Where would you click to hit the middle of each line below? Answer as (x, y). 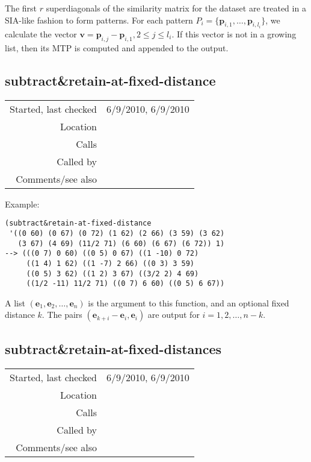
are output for (174, 315)
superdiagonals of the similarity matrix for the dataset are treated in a (176, 8)
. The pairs (62, 315)
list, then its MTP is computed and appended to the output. (117, 47)
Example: (22, 204)
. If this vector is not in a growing (234, 34)
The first (21, 8)
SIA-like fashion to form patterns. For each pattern (99, 20)
